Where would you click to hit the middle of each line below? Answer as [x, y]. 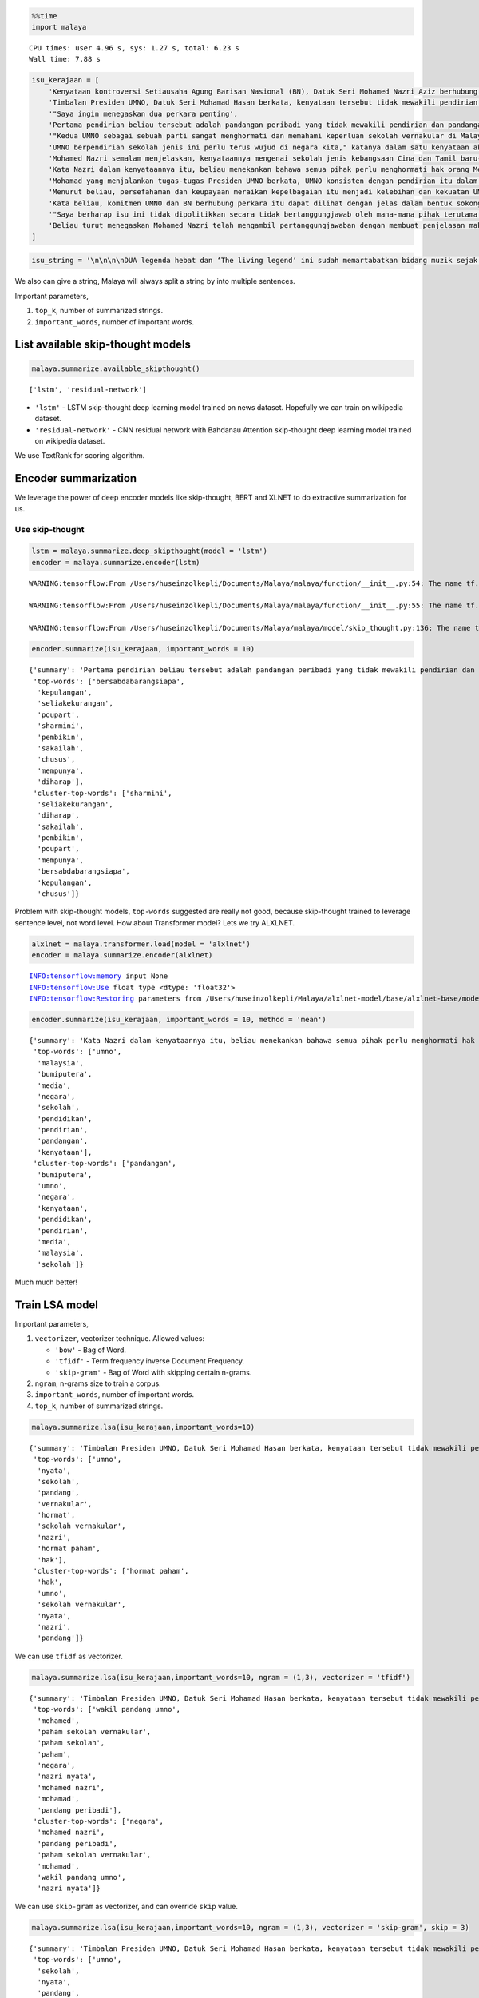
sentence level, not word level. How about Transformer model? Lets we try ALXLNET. [155, 922]
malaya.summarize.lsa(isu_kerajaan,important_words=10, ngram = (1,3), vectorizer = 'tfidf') [221, 1677]
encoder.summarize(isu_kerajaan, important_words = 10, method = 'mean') [179, 1019]
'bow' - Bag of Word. [91, 1350]
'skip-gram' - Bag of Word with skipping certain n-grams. [153, 1372]
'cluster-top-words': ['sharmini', [103, 793]
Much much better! [46, 1282]
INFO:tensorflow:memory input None [99, 976]
